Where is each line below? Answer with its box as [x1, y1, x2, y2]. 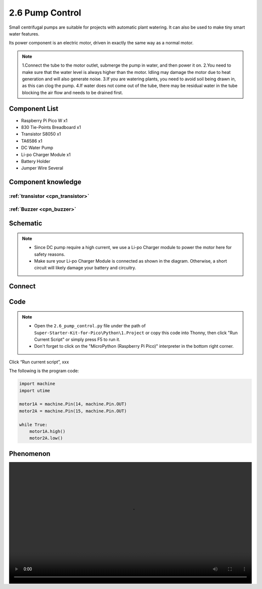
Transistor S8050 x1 [21, 131, 61, 137]
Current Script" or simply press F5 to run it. [34, 337, 121, 342]
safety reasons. [34, 251, 65, 257]
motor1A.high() [29, 428, 65, 434]
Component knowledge [9, 178, 82, 186]
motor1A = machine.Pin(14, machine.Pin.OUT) [19, 401, 127, 407]
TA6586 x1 [21, 138, 43, 143]
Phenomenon [9, 449, 50, 458]
